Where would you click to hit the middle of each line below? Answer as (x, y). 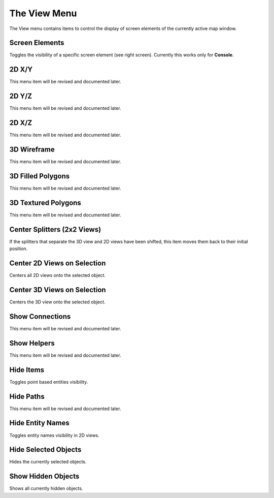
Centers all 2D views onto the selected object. (58, 275)
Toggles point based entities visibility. (49, 382)
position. (19, 248)
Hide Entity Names (39, 423)
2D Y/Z (21, 96)
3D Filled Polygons (40, 176)
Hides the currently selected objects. (48, 462)
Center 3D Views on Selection (58, 290)
